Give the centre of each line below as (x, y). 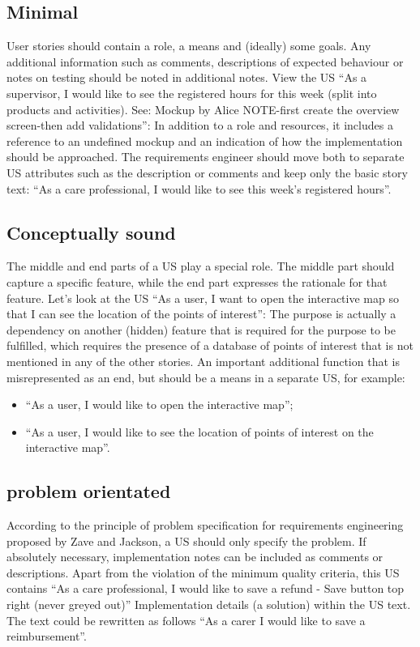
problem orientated (89, 491)
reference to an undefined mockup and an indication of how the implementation (205, 140)
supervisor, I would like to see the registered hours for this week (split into (192, 93)
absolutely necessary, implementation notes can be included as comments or (195, 557)
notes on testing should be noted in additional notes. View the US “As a (187, 77)
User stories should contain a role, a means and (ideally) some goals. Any (189, 46)
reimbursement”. (47, 636)
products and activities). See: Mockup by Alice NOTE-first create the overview (203, 109)
